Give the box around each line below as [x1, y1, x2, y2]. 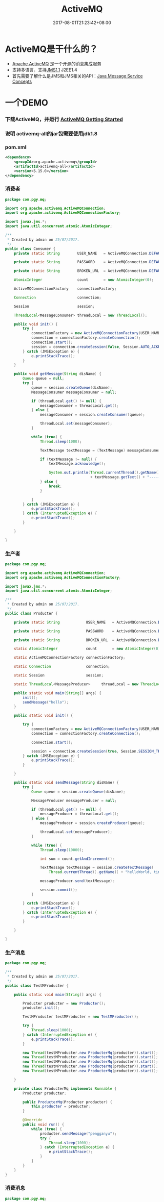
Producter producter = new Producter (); [22, 1001, 106, 1006]
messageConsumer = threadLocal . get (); [40, 403, 119, 408]
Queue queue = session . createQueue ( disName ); [31, 789, 125, 794]
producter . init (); [22, 1005, 60, 1010]
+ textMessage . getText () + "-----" [90, 475, 163, 480]
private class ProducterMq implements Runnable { [14, 1086, 117, 1091]
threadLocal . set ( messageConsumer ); [40, 421, 112, 426]
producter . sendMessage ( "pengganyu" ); [40, 1131, 117, 1136]
